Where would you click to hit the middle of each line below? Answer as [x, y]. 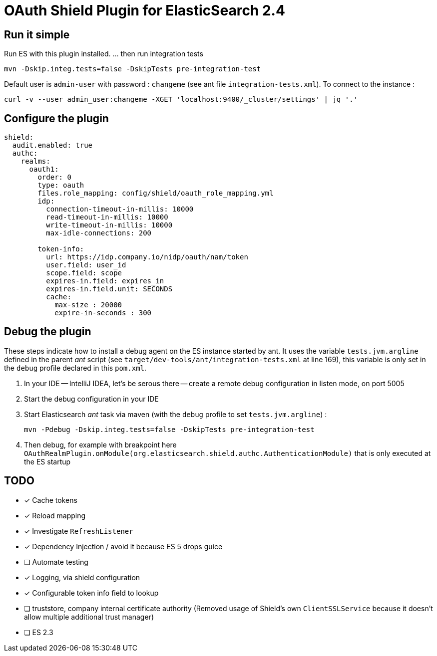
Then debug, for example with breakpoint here [100, 444]
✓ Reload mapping [55, 515]
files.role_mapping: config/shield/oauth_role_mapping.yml [156, 193]
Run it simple [37, 34]
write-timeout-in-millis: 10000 [109, 225]
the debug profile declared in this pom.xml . [75, 368]
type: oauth [61, 185]
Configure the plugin [56, 118]
